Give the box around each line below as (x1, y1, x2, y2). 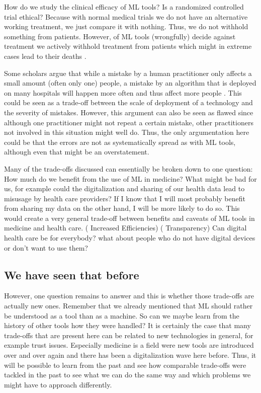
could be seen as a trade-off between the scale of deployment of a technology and (4, 97, 253, 108)
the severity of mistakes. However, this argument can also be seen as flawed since (4, 107, 253, 117)
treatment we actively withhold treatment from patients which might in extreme (4, 41, 252, 51)
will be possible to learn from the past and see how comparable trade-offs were (4, 359, 246, 370)
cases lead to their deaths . (4, 50, 86, 61)
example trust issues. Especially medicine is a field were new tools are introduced (4, 340, 254, 350)
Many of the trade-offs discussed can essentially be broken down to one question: (4, 163, 253, 174)
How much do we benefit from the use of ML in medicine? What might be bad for (4, 173, 257, 184)
